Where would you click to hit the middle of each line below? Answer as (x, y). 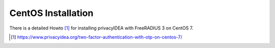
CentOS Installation (51, 13)
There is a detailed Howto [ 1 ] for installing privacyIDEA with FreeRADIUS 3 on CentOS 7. (101, 28)
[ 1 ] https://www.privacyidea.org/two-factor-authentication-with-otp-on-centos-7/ (97, 37)
